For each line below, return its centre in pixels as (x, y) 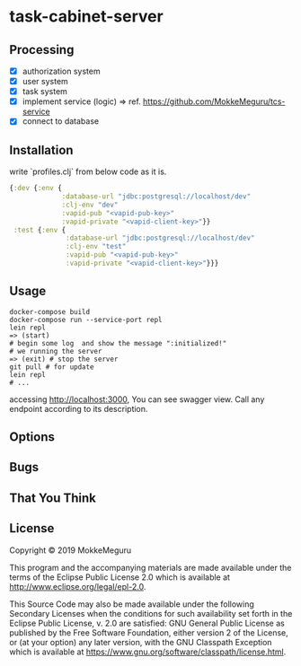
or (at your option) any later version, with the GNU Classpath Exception (141, 642)
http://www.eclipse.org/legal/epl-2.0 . (78, 586)
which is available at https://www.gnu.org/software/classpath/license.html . (148, 652)
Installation (41, 150)
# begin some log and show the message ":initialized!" (118, 343)
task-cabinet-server (86, 17)
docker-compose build (50, 311)
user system (45, 82)
